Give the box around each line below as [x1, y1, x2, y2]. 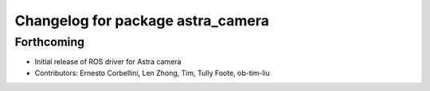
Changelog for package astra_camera [14, 12, 270, 29]
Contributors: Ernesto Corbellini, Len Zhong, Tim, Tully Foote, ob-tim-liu [34, 68, 271, 78]
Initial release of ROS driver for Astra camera [34, 57, 182, 66]
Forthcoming [14, 35, 85, 49]
